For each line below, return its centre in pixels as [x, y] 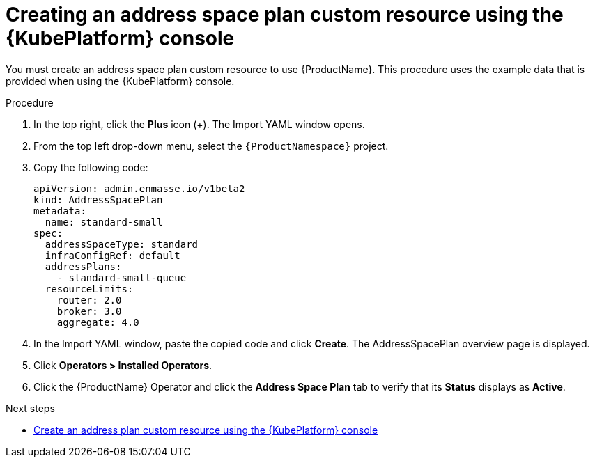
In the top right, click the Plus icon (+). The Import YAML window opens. [199, 124]
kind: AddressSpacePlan [98, 199]
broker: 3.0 [89, 311]
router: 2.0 [89, 300]
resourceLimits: [89, 289]
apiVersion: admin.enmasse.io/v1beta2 [139, 188]
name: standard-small [104, 222]
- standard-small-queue [122, 277]
